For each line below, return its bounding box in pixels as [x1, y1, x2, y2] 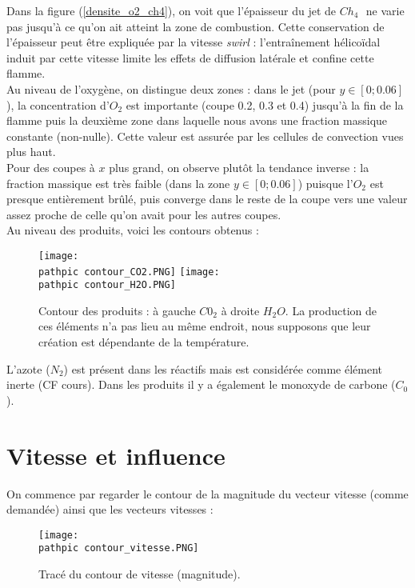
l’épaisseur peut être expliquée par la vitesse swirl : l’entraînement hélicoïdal [6, 34, 381, 50]
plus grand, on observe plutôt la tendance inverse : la [109, 158, 369, 175]
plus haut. [6, 143, 56, 160]
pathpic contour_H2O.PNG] [38, 279, 176, 291]
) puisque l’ [297, 174, 353, 191]
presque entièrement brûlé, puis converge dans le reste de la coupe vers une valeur [6, 190, 408, 207]
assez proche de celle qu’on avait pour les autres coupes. [6, 206, 281, 222]
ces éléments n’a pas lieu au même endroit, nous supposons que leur [38, 318, 371, 334]
